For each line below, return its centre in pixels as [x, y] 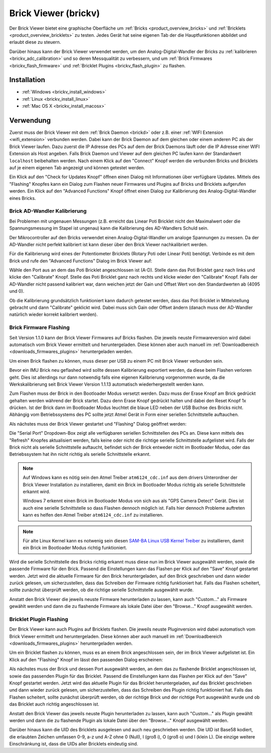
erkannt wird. [36, 492]
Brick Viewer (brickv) [55, 13]
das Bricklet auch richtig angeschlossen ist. [54, 704]
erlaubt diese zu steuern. [35, 42]
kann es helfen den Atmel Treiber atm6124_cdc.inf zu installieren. [93, 515]
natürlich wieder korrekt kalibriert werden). [53, 314]
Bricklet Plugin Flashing [39, 619]
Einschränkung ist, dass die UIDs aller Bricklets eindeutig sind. [74, 744]
